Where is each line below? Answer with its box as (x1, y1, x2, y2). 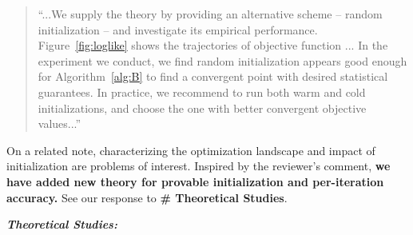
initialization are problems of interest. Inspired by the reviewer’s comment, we (6, 157, 391, 174)
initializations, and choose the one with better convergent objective (38, 99, 367, 116)
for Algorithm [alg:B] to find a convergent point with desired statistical (38, 68, 388, 85)
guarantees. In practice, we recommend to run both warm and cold (38, 83, 366, 100)
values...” (38, 115, 81, 132)
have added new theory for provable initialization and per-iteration (6, 173, 384, 189)
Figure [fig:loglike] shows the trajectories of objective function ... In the (38, 37, 388, 54)
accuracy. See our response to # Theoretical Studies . (6, 189, 288, 205)
